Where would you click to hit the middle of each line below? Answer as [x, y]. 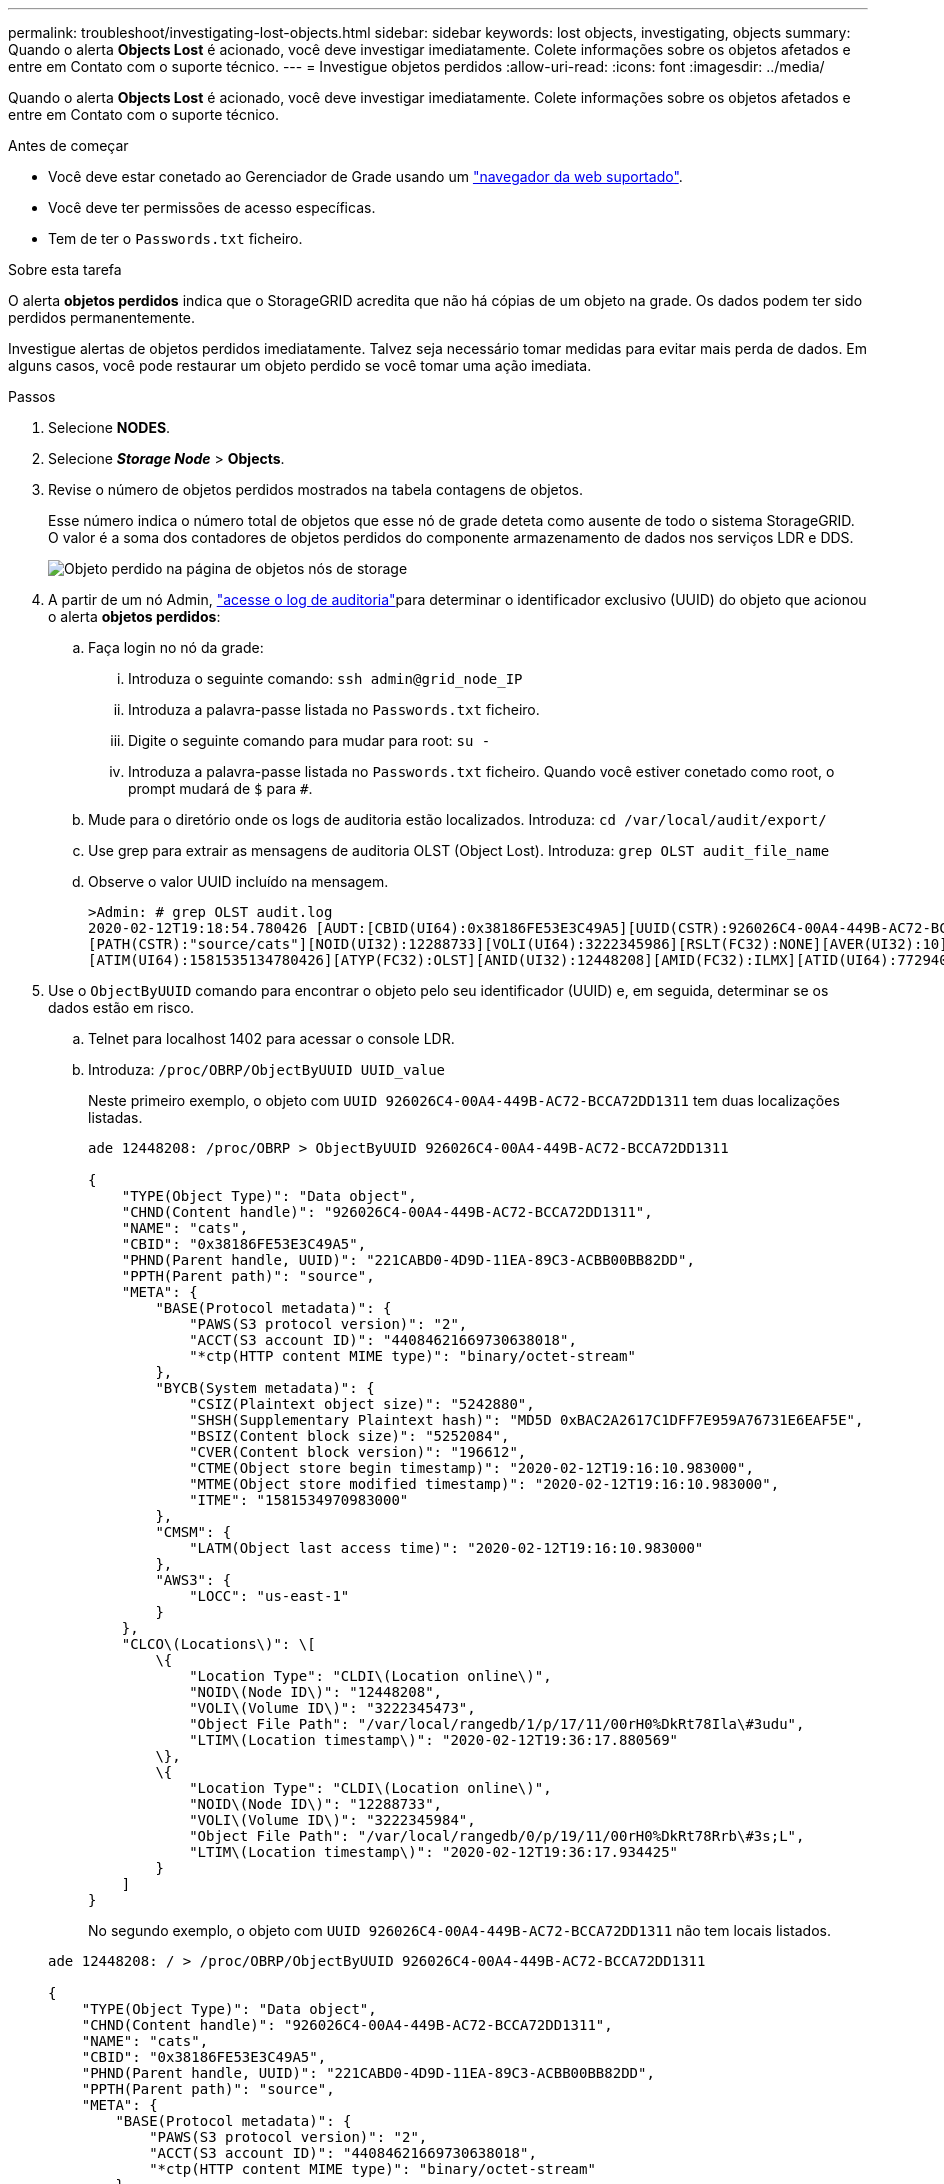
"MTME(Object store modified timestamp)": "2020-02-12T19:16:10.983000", [484, 1484]
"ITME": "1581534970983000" [299, 1500]
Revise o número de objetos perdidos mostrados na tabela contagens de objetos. [316, 489]
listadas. [115, 1117]
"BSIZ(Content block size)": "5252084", [349, 1436]
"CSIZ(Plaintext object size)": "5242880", [362, 1404]
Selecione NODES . [109, 427]
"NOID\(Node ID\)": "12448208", [316, 1692]
